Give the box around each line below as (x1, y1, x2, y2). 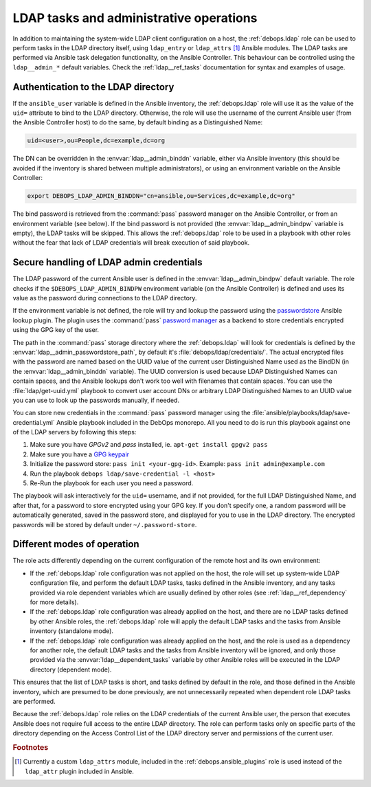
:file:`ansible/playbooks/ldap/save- (251, 409, 350, 417)
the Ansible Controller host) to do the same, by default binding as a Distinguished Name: (12, 118, 263, 126)
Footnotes (12, 742, 49, 752)
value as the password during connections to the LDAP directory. (12, 293, 197, 302)
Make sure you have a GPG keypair (30, 450, 130, 458)
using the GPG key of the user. (12, 326, 100, 334)
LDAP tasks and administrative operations (12, 10, 258, 25)
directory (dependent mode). (30, 665, 112, 674)
